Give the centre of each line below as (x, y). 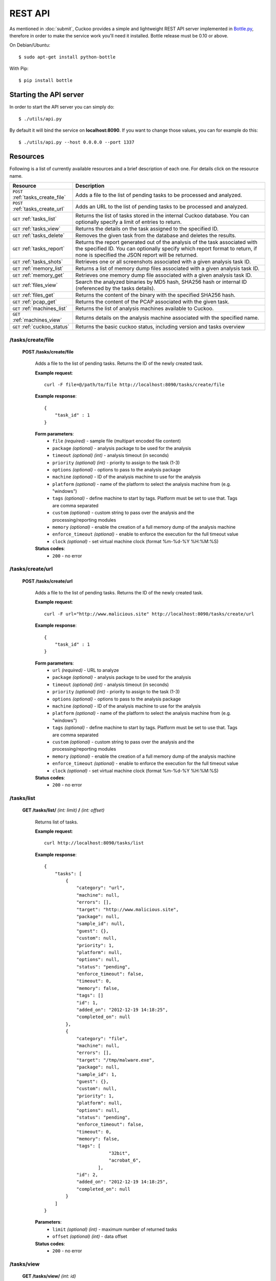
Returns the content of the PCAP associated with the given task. (152, 302)
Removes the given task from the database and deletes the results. (156, 236)
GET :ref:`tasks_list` (35, 219)
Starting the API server (47, 95)
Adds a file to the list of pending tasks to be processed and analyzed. (159, 195)
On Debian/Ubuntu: (30, 45)
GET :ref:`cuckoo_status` (41, 327)
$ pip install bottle (45, 80)
